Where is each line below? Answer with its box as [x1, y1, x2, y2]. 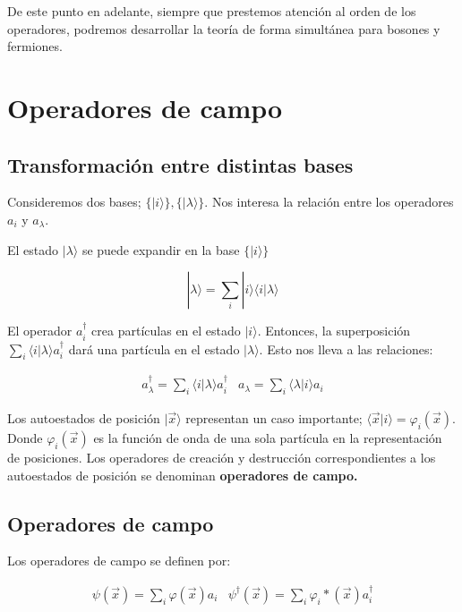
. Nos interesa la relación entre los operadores [204, 192, 454, 211]
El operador [7, 321, 73, 340]
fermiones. [7, 37, 63, 55]
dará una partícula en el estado [68, 339, 240, 358]
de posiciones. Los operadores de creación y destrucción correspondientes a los [7, 448, 436, 466]
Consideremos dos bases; [7, 192, 141, 211]
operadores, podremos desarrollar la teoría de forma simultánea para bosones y [7, 19, 441, 38]
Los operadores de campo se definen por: [7, 551, 231, 570]
